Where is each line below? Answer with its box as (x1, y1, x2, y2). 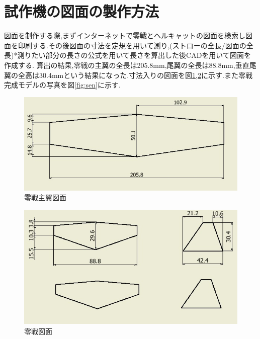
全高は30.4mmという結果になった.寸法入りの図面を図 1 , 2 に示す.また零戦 (18, 69, 252, 80)
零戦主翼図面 (24, 192, 66, 203)
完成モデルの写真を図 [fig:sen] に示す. (4, 79, 121, 90)
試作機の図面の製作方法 (4, 1, 159, 22)
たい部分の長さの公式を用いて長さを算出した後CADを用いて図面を (31, 50, 251, 60)
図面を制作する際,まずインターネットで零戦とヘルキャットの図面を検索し (4, 30, 245, 41)
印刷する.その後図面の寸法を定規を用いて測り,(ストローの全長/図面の (18, 40, 246, 50)
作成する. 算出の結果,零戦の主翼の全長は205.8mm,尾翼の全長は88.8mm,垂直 (4, 59, 249, 70)
